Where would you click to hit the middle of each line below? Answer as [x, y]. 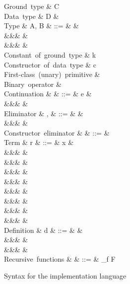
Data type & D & [32, 16]
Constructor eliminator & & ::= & [57, 132]
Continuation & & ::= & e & [48, 94]
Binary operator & [33, 84]
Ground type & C [32, 6]
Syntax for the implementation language [65, 276]
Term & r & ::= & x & [39, 142]
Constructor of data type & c [50, 64]
